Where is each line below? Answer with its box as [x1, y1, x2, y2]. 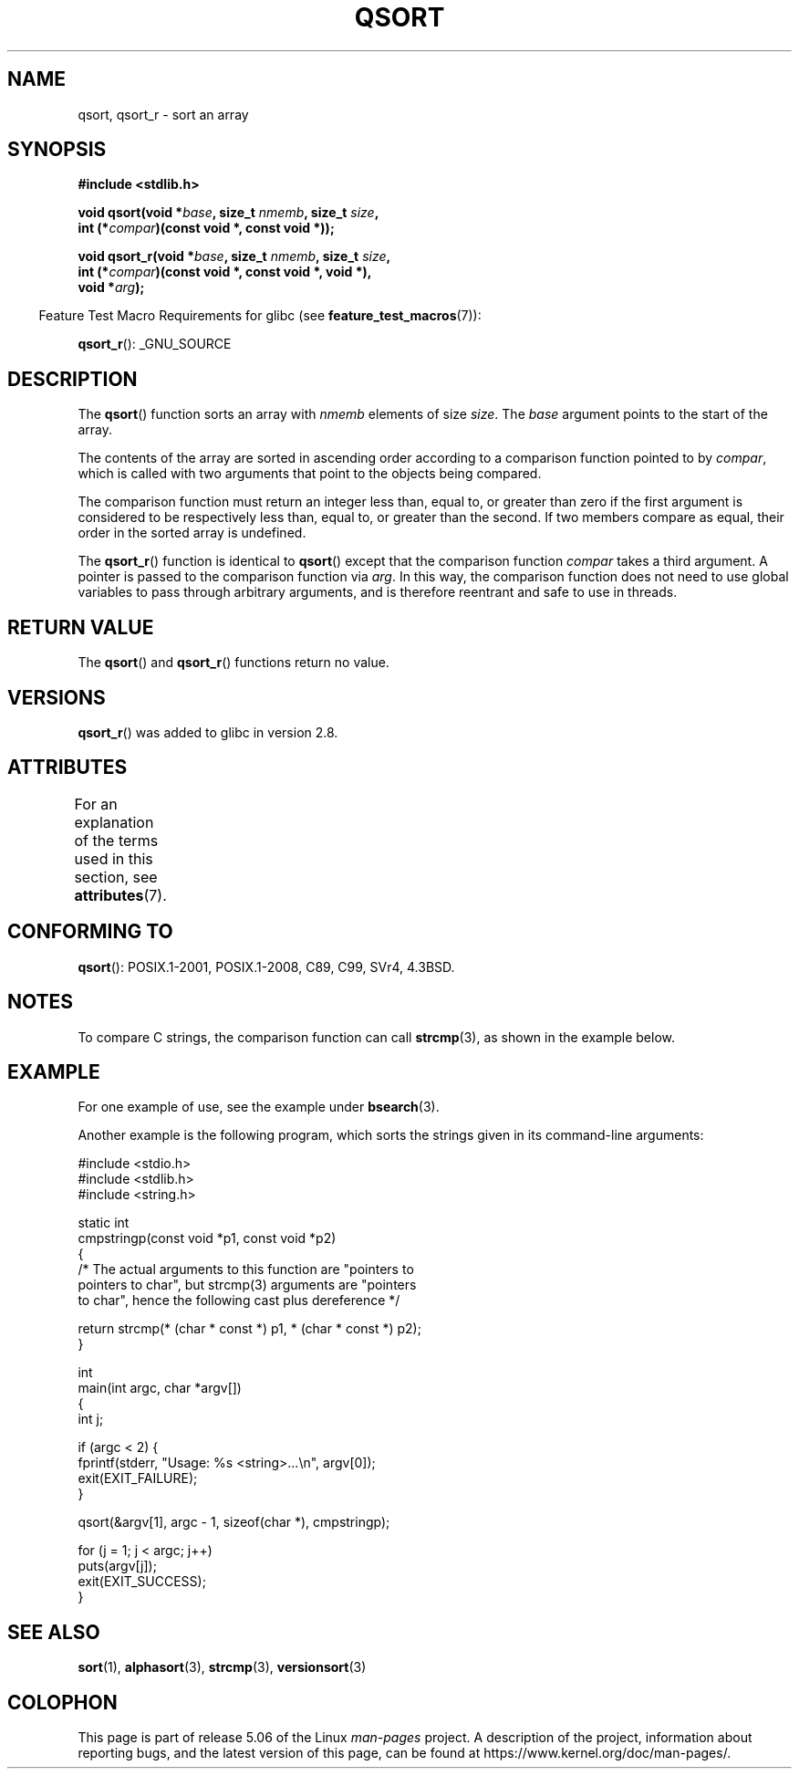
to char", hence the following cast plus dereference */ [78, 1292, 400, 1309]
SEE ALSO [7, 1620, 100, 1644]
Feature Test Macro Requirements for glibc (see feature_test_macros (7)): [38, 308, 482, 324]
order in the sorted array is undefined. [78, 525, 306, 541]
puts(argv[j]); [78, 1558, 157, 1574]
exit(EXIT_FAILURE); [78, 1470, 198, 1487]
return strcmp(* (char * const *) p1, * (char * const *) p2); [78, 1321, 421, 1337]
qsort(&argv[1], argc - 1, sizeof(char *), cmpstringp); [78, 1514, 390, 1530]
